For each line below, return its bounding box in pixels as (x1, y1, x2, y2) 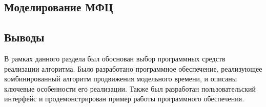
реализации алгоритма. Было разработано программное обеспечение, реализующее (4, 63, 262, 74)
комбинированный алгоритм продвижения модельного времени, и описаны (4, 73, 237, 84)
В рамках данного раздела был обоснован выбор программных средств (4, 53, 226, 63)
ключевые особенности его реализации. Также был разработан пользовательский (4, 83, 256, 94)
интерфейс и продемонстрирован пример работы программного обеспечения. (4, 93, 244, 104)
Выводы (4, 29, 45, 45)
